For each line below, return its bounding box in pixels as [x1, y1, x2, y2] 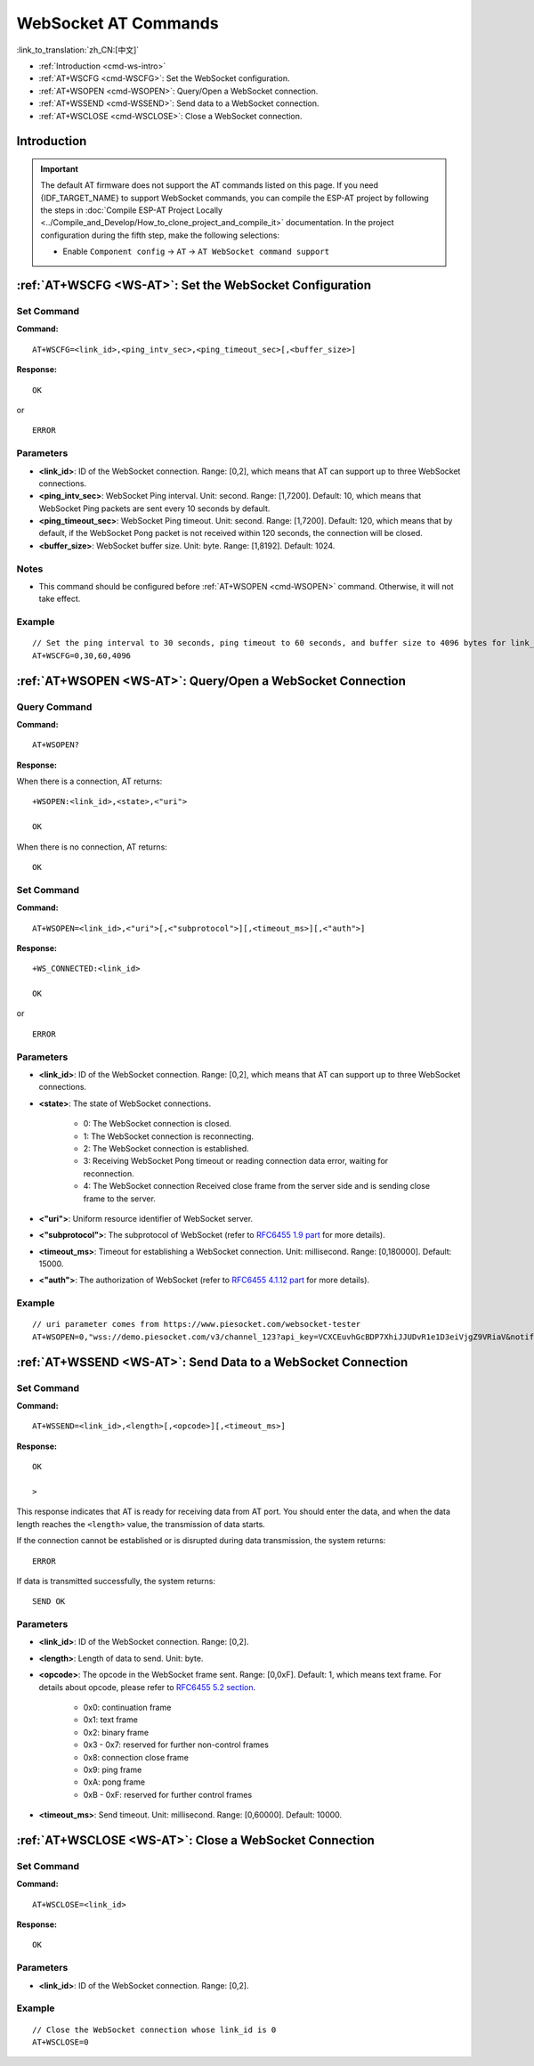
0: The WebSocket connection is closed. [83, 1118, 231, 1129]
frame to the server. [83, 1193, 156, 1204]
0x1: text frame [83, 1714, 138, 1725]
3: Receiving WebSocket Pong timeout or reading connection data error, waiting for [83, 1156, 389, 1167]
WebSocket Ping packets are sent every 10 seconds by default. [38, 503, 271, 514]
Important [40, 163, 79, 174]
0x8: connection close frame [83, 1752, 189, 1762]
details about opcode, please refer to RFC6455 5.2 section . [38, 1681, 256, 1692]
